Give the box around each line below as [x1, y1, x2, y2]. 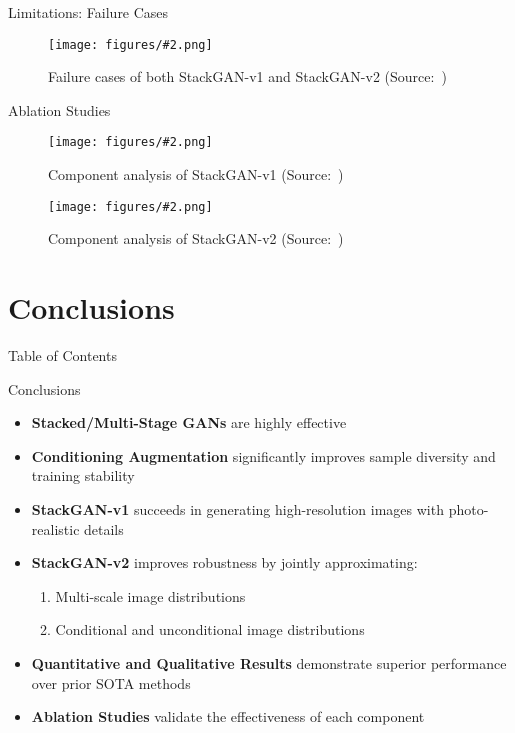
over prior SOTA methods [31, 672, 191, 693]
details [84, 518, 124, 539]
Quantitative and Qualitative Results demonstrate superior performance [31, 653, 507, 673]
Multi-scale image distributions [55, 585, 246, 606]
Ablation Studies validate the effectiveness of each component [31, 706, 425, 727]
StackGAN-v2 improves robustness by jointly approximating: [31, 552, 418, 573]
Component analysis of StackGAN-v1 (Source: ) [48, 164, 344, 185]
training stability [31, 465, 135, 486]
